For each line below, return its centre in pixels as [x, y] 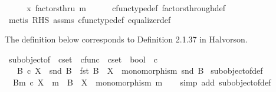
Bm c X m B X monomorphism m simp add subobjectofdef [142, 82]
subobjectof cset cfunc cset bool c [83, 59]
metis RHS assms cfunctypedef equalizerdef [90, 19]
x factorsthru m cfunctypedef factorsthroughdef [126, 8]
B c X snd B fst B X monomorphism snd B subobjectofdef [140, 70]
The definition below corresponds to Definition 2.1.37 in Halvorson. [126, 39]
